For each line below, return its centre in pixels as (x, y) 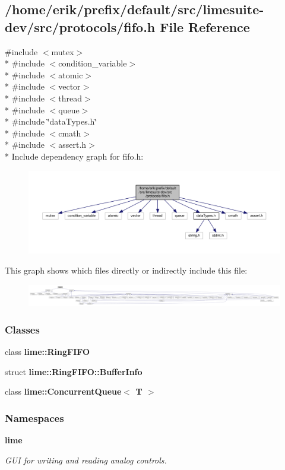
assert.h (72, 145)
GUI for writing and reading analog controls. (86, 460)
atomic (71, 74)
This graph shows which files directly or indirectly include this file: (126, 270)
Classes (22, 329)
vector (69, 86)
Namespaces (34, 417)
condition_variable (93, 63)
